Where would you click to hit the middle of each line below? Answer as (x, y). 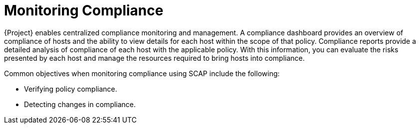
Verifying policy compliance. (71, 89)
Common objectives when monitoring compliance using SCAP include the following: (142, 73)
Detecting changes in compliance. (80, 104)
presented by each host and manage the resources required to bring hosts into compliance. (154, 58)
